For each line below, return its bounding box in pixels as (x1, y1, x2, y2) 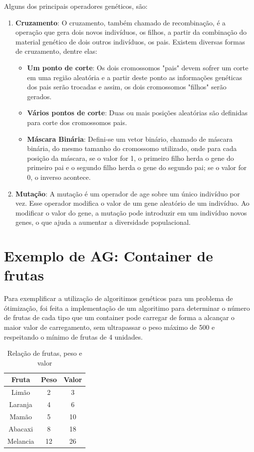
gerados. (27, 91, 52, 101)
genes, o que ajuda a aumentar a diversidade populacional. (15, 217, 191, 227)
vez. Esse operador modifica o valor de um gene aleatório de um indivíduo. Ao (15, 198, 250, 208)
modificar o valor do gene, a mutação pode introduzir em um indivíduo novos (15, 207, 247, 217)
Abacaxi (8, 423, 33, 433)
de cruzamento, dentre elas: (15, 46, 98, 56)
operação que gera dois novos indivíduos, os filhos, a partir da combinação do (15, 27, 247, 37)
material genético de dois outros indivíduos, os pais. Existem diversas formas (15, 36, 245, 46)
